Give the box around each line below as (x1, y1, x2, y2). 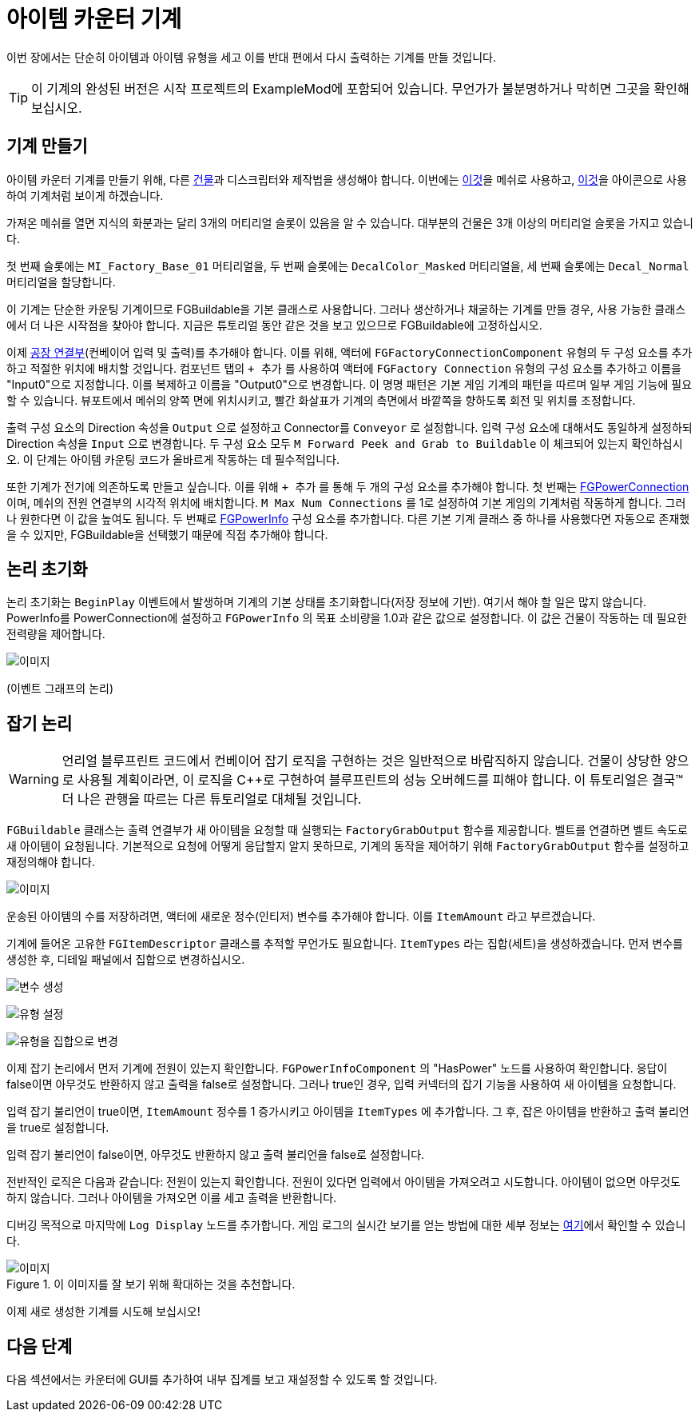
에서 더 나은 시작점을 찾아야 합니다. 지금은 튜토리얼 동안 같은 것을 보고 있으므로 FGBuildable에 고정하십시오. (6, 318, 542, 332)
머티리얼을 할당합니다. (6, 274, 116, 289)
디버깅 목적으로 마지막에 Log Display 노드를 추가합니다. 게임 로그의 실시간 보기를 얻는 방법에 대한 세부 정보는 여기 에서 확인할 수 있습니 (6, 1218, 686, 1232)
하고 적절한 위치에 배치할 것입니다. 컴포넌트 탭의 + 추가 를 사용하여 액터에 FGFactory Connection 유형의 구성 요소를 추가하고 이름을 (6, 361, 681, 375)
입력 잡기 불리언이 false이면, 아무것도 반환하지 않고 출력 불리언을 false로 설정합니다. (6, 1148, 425, 1162)
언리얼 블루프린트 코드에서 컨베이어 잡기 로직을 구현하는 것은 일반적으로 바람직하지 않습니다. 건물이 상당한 (62, 753, 662, 769)
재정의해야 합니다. (6, 855, 96, 869)
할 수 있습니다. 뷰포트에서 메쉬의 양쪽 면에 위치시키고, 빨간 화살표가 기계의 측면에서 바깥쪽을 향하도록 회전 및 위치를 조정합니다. (6, 393, 636, 407)
